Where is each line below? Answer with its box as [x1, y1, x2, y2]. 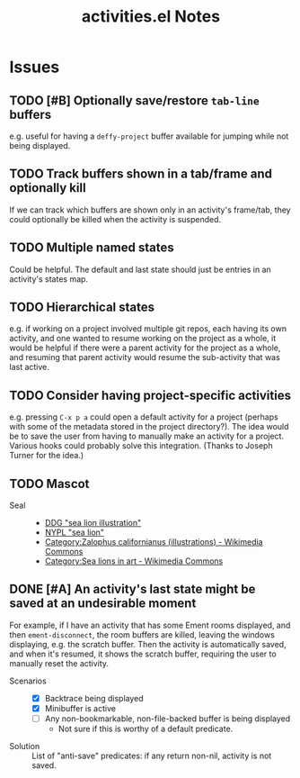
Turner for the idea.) [9, 450, 84, 461]
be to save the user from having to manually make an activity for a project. [9, 430, 285, 442]
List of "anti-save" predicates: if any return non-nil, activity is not [31, 750, 272, 762]
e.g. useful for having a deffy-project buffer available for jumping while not [9, 131, 289, 141]
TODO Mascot [9, 475, 90, 492]
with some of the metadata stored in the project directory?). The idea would [9, 421, 289, 432]
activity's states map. [9, 273, 88, 285]
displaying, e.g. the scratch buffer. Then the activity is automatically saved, [9, 638, 287, 649]
